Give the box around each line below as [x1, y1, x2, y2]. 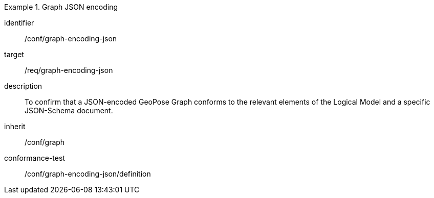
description [4, 82, 42, 90]
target [4, 50, 24, 59]
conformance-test [4, 154, 65, 162]
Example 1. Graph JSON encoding [4, 3, 118, 11]
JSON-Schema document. [25, 106, 113, 115]
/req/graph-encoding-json [25, 66, 113, 75]
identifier [4, 18, 34, 27]
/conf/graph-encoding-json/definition [25, 169, 151, 178]
